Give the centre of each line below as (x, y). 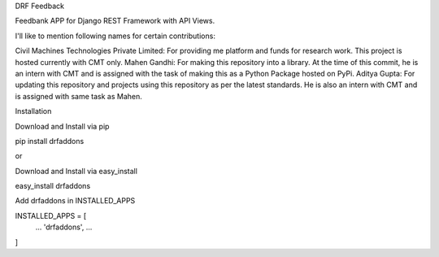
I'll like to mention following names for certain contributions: (115, 36)
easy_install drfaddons (53, 186)
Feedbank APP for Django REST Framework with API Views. (115, 21)
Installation (33, 111)
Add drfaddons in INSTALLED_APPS (75, 201)
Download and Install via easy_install (76, 171)
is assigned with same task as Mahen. (78, 96)
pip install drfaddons (50, 141)
